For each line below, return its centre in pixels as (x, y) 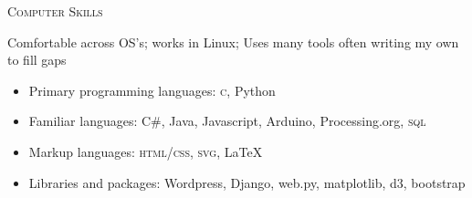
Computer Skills (55, 11)
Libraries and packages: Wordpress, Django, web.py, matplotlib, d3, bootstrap (247, 182)
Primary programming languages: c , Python (152, 90)
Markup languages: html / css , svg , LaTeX (146, 151)
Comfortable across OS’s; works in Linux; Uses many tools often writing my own (233, 42)
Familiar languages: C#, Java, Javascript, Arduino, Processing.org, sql (227, 121)
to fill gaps (37, 60)
